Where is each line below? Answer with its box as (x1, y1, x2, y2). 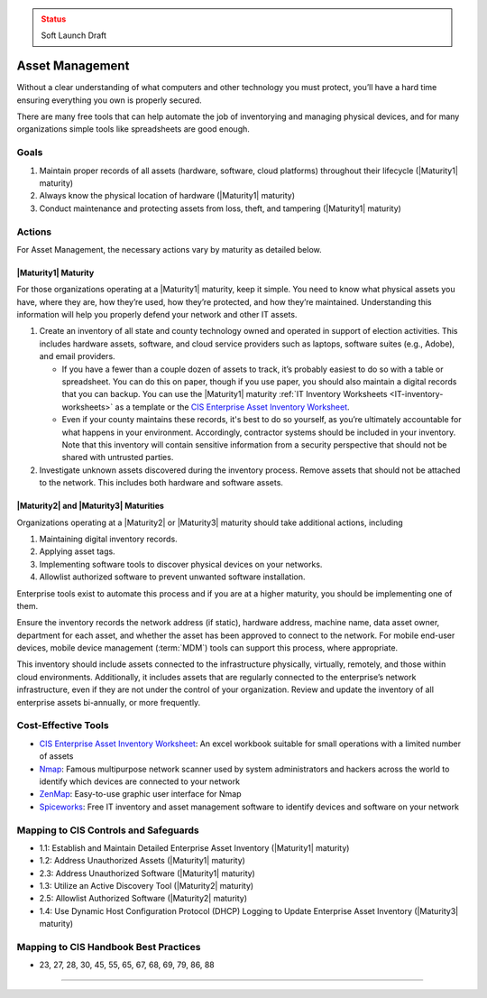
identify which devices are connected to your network (39, 776, 241, 787)
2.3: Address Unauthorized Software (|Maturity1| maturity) (39, 867, 256, 879)
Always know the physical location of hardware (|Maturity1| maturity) (39, 190, 296, 201)
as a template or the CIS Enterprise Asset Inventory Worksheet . (115, 402, 351, 412)
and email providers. (39, 351, 116, 362)
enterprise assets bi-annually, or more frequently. (16, 697, 201, 707)
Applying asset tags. (39, 546, 116, 557)
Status (41, 14, 67, 24)
